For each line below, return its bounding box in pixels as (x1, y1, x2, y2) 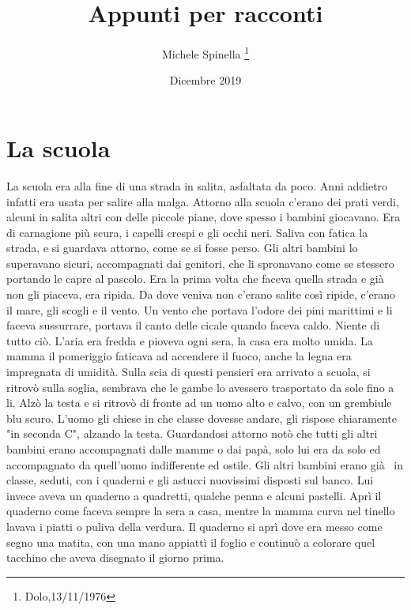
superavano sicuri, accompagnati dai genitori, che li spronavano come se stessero (6, 254, 394, 271)
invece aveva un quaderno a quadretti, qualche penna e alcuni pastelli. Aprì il (6, 487, 382, 503)
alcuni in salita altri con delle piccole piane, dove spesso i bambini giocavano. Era (6, 209, 401, 225)
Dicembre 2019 (169, 72, 242, 88)
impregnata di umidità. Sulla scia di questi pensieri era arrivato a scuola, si (6, 363, 371, 380)
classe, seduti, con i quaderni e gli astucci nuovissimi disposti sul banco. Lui (6, 472, 374, 488)
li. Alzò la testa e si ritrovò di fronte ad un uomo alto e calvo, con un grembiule (6, 394, 392, 411)
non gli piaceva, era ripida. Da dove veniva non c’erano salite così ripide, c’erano (6, 286, 396, 303)
